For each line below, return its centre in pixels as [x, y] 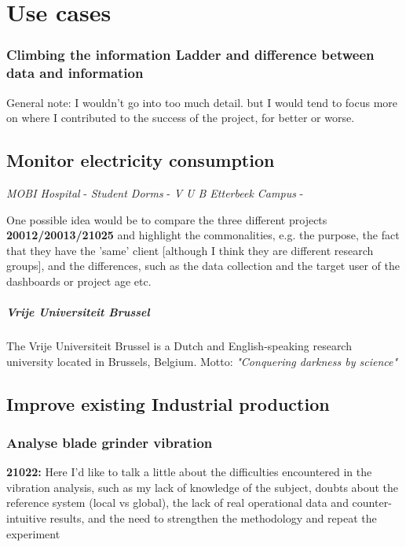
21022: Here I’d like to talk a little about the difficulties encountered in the [189, 472]
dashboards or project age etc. [79, 281]
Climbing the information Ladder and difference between [190, 55]
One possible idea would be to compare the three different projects [167, 219]
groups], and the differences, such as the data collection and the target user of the [203, 266]
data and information [75, 73]
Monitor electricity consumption [141, 160]
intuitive [26, 518]
